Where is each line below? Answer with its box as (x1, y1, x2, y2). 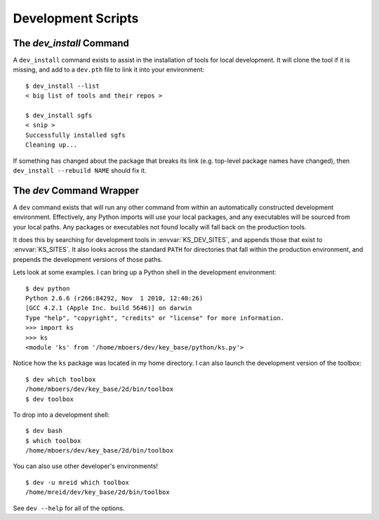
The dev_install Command (13, 37, 129, 49)
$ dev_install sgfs (25, 112, 93, 119)
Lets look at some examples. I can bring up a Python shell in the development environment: (13, 268, 277, 276)
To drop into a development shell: (13, 411, 110, 419)
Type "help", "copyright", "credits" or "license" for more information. (25, 314, 285, 322)
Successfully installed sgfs (25, 131, 126, 139)
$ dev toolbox (25, 395, 74, 403)
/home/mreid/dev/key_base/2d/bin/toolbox (25, 488, 170, 496)
